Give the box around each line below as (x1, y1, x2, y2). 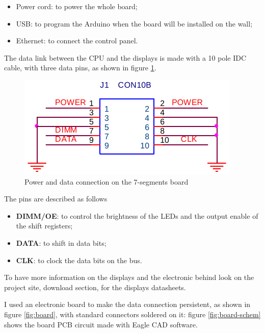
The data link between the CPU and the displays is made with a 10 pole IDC (4, 52, 247, 63)
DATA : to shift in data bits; (16, 237, 107, 248)
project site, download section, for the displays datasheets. (4, 281, 186, 292)
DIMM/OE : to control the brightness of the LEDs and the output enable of (16, 210, 258, 221)
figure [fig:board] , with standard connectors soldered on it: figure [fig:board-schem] (4, 309, 261, 319)
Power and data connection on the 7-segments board (24, 176, 189, 187)
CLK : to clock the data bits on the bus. (16, 254, 142, 265)
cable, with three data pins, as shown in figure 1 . (4, 62, 156, 73)
